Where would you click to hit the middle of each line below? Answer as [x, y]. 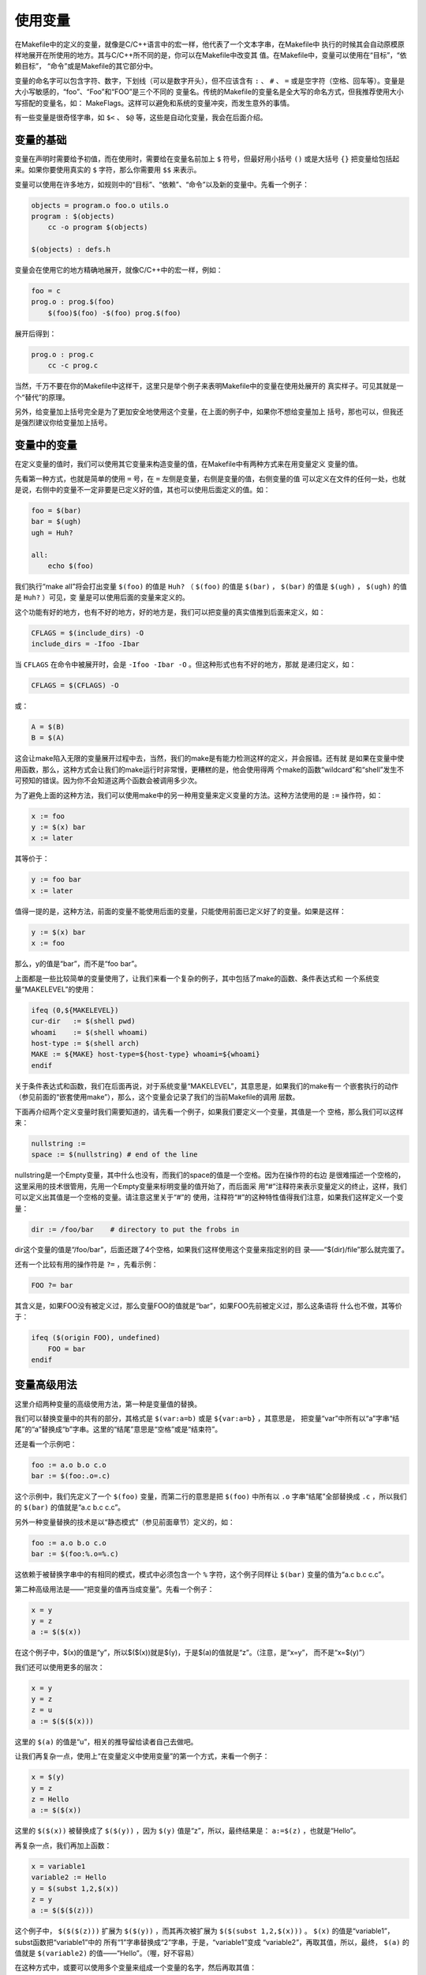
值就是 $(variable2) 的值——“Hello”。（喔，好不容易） [106, 1953]
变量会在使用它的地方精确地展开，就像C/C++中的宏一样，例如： [119, 270]
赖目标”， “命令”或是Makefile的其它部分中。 [86, 66]
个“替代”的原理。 [42, 397]
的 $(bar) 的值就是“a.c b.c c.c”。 [70, 1507]
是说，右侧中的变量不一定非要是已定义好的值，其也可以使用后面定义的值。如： [142, 490]
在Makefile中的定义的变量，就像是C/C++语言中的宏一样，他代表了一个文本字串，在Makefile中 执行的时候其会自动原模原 [210, 44]
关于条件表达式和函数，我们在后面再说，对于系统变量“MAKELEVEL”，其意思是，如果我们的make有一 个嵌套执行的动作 [206, 1085]
